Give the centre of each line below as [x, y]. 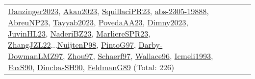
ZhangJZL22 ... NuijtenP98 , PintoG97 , [72, 45]
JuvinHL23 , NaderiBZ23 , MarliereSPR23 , [79, 33]
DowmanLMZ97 [36, 56]
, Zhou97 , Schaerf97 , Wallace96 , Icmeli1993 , [138, 56]
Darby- [151, 45]
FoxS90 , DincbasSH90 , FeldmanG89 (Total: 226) [91, 67]
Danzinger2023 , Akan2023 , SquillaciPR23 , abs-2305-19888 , [108, 11]
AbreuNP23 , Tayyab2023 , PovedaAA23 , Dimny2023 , [98, 22]
